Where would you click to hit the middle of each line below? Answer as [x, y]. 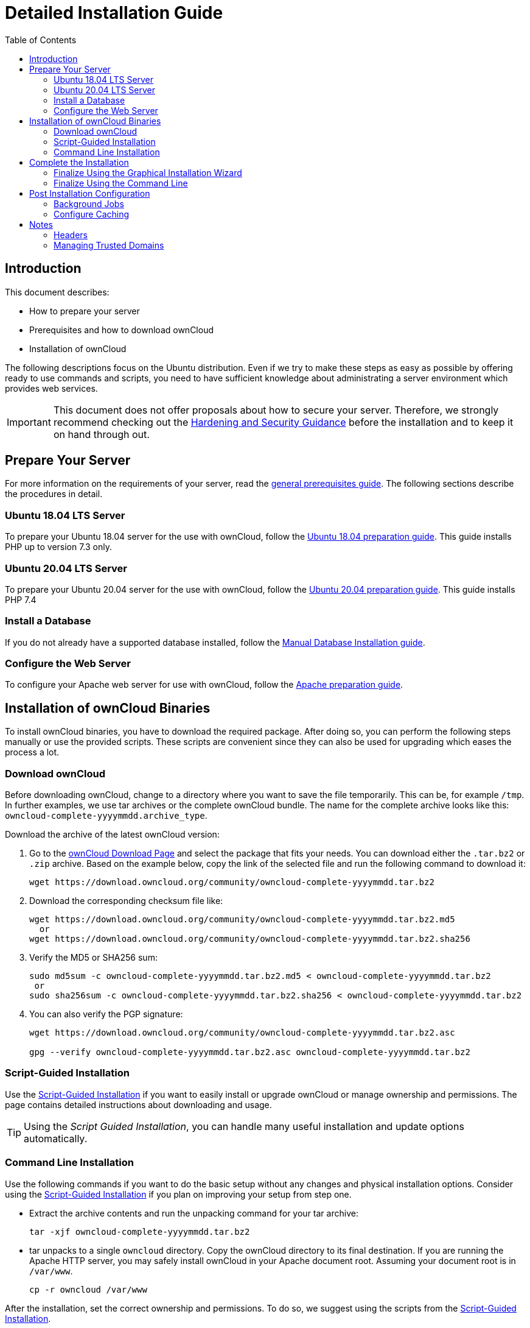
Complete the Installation [79, 162]
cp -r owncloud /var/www [88, 1289]
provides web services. [51, 388]
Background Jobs [89, 203]
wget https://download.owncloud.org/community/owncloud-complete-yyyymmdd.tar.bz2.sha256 [250, 939]
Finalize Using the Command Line [121, 183]
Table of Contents [41, 40]
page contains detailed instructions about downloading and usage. [138, 1104]
